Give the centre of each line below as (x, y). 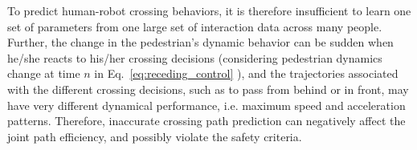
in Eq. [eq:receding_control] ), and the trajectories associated (246, 73)
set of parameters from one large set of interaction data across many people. (195, 26)
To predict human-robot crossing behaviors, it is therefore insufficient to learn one (209, 10)
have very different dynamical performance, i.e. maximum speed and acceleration (206, 105)
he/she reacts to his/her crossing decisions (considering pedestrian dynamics (195, 57)
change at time (44, 73)
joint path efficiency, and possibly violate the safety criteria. (155, 136)
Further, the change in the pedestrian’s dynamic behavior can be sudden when (200, 42)
